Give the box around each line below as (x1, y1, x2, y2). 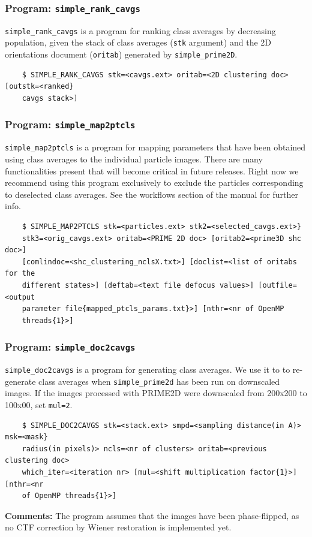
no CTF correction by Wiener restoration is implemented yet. (5, 521, 232, 533)
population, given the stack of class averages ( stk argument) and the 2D (5, 36, 271, 49)
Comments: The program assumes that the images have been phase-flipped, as (5, 509, 299, 521)
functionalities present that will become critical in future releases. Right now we (5, 164, 299, 177)
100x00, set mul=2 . (5, 398, 73, 411)
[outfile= (258, 280, 297, 289)
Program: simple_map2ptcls (5, 117, 136, 132)
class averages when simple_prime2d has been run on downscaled (38, 375, 280, 387)
